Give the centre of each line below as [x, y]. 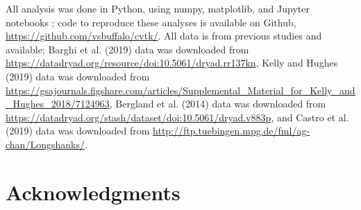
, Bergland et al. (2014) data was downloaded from [218, 104]
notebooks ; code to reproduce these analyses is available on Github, [151, 22]
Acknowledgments [93, 192]
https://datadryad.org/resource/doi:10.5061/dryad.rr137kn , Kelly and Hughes [172, 63]
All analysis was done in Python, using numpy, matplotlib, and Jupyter [158, 8]
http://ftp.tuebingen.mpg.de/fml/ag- [232, 131]
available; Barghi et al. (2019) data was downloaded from [127, 49]
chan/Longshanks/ [45, 144]
